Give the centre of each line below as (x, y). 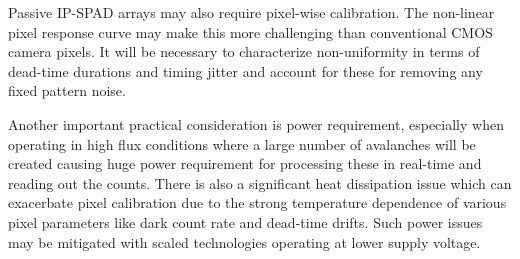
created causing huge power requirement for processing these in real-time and (245, 163)
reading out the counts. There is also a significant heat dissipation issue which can (260, 182)
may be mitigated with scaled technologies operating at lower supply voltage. (244, 241)
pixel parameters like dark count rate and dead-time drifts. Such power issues (245, 221)
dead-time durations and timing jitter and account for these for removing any (245, 70)
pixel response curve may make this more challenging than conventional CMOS (250, 31)
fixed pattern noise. (67, 90)
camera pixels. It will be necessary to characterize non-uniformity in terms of (244, 51)
